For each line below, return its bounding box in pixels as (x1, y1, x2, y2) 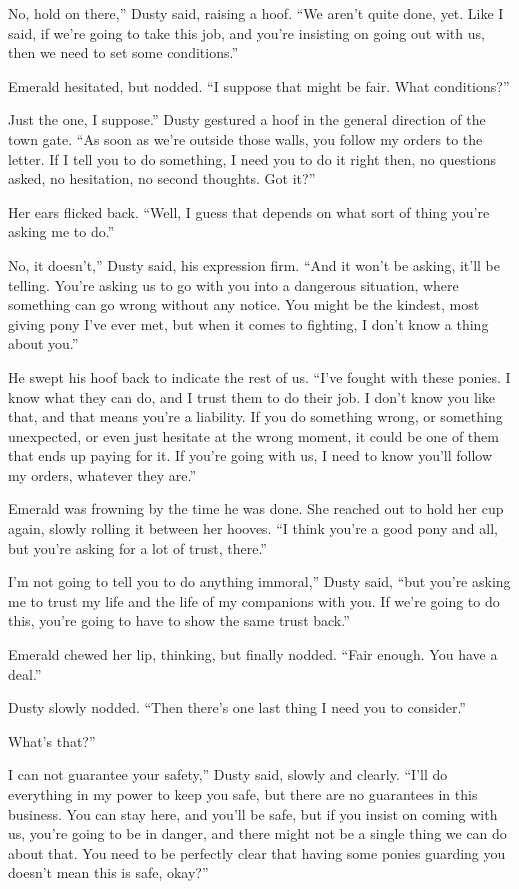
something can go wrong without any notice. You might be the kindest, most (8, 294, 480, 315)
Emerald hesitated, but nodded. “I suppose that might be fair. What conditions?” (8, 75, 510, 96)
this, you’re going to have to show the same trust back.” (8, 610, 350, 631)
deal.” (8, 663, 42, 684)
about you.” (8, 333, 79, 354)
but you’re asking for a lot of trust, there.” (8, 537, 267, 558)
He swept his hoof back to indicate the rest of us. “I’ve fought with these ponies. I (8, 366, 511, 387)
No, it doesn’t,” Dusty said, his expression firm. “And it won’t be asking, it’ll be (8, 254, 500, 275)
